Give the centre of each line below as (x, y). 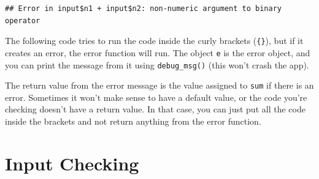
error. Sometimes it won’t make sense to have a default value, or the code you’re (156, 97)
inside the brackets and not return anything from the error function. (133, 121)
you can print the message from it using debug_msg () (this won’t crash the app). (157, 64)
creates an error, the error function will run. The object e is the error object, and (158, 52)
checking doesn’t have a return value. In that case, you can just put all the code (155, 109)
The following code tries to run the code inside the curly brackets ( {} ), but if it (154, 41)
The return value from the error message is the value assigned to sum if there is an (159, 85)
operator (23, 20)
